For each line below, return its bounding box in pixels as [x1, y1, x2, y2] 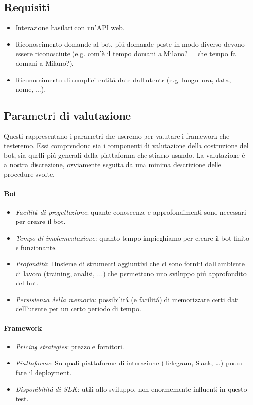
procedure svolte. [4, 169, 54, 179]
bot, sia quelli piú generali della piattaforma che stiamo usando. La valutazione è [4, 150, 245, 160]
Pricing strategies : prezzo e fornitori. [15, 341, 124, 351]
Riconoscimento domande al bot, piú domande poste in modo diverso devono [15, 39, 245, 49]
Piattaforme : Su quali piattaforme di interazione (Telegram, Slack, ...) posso [15, 358, 242, 368]
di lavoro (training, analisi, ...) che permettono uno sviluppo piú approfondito [15, 268, 247, 278]
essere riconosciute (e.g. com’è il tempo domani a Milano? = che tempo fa [15, 48, 236, 59]
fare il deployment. [15, 367, 72, 378]
